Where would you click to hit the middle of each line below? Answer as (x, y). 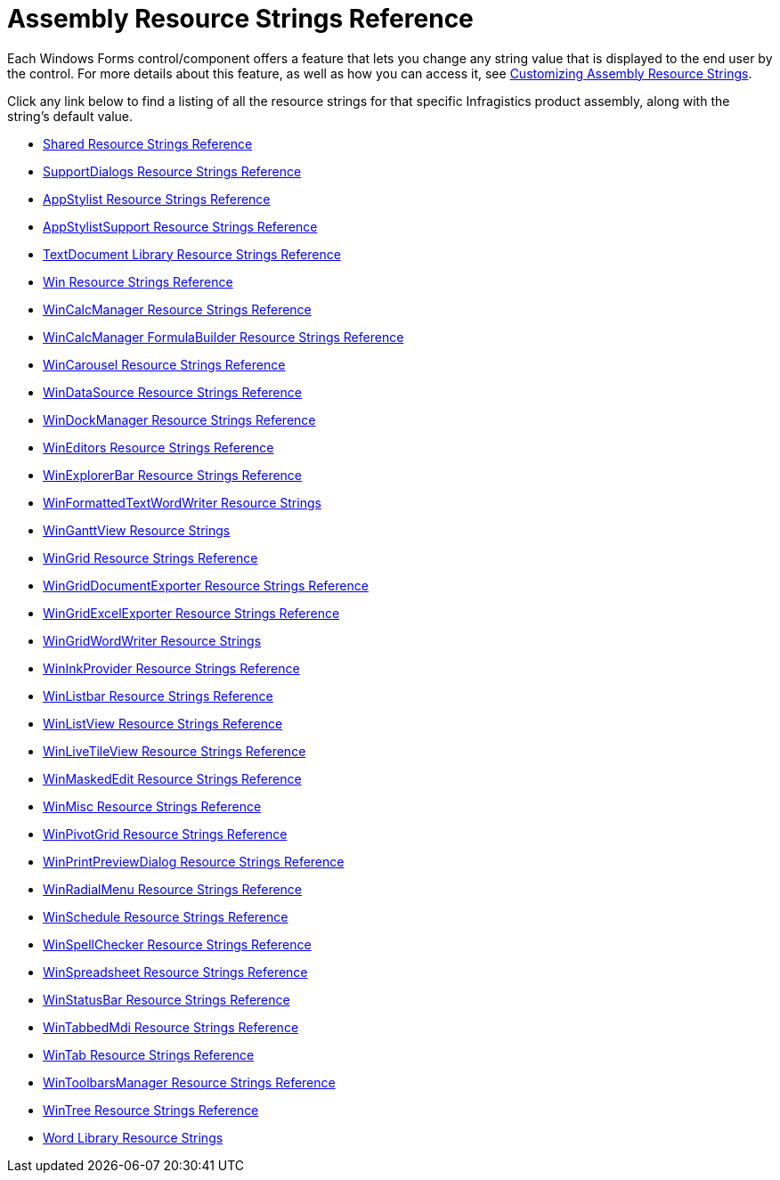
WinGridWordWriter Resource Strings (152, 640)
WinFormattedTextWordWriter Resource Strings (182, 502)
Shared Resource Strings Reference (148, 143)
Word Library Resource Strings (133, 1137)
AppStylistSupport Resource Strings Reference (180, 226)
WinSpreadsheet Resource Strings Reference (175, 972)
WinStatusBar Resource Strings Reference (167, 999)
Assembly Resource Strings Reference (240, 19)
